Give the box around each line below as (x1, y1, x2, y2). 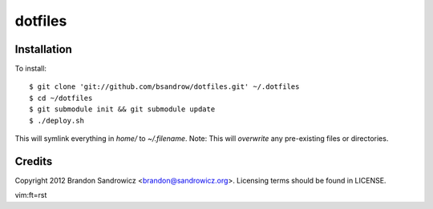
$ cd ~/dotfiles (29, 93, 93, 102)
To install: (14, 64, 47, 74)
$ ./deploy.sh (29, 116, 84, 125)
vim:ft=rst (14, 191, 47, 200)
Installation (14, 42, 72, 56)
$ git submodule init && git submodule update (29, 105, 216, 114)
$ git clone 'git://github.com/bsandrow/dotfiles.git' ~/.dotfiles (29, 82, 300, 91)
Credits (14, 155, 53, 168)
